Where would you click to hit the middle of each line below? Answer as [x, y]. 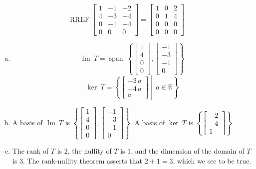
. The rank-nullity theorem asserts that [82, 160]
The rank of [30, 151]
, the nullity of [90, 151]
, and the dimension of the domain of [188, 151]
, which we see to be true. [212, 160]
